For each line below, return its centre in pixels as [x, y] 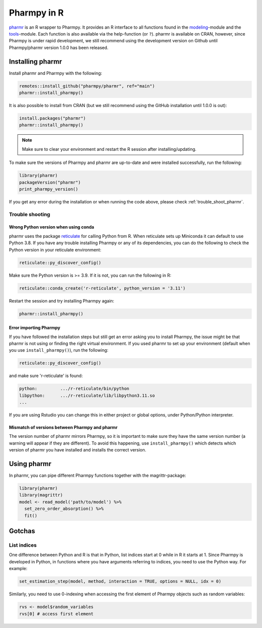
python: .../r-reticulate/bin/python [74, 389]
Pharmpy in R [36, 13]
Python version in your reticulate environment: [55, 250]
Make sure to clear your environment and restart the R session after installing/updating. [109, 149]
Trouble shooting [30, 214]
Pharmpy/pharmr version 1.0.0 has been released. [59, 47]
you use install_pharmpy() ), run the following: [59, 350]
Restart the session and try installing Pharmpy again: [62, 301]
